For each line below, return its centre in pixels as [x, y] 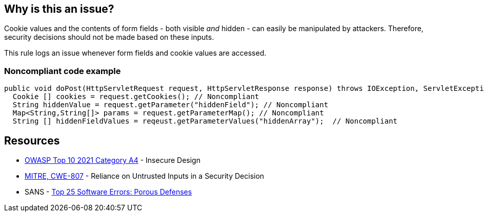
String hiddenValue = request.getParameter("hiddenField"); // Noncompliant [170, 105]
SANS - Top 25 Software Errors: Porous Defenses [108, 192]
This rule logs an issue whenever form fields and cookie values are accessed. [135, 53]
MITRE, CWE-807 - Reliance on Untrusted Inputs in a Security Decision [145, 176]
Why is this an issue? [59, 9]
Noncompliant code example [63, 71]
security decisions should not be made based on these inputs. [109, 37]
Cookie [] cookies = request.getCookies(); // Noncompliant [136, 97]
